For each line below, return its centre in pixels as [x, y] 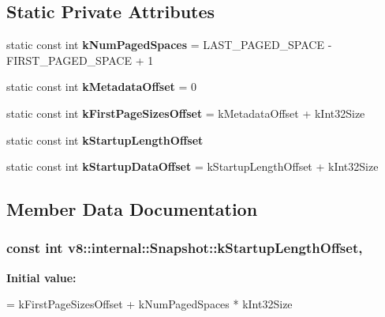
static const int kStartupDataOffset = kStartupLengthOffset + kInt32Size [192, 166]
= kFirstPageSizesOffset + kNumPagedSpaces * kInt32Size [150, 304]
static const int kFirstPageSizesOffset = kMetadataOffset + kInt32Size [186, 113]
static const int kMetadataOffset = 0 [102, 87]
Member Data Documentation [132, 209]
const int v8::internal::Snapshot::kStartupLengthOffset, [185, 248]
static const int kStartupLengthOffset [105, 140]
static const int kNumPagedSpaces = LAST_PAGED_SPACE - [169, 45]
